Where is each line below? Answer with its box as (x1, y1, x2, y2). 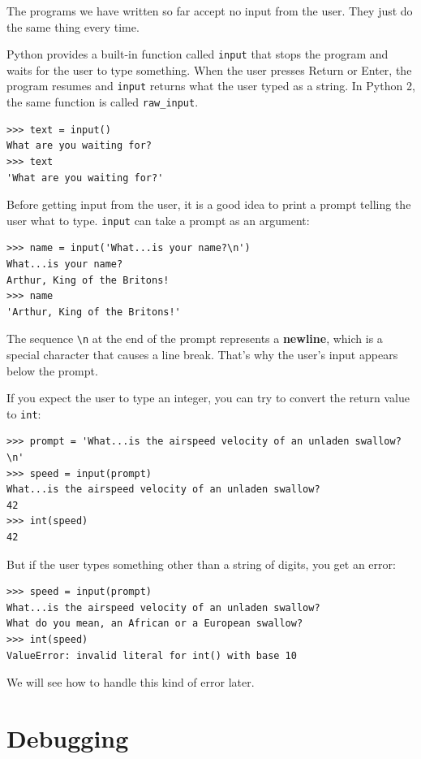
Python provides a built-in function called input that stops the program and (6, 46, 389, 63)
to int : (6, 405, 41, 422)
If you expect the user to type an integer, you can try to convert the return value (6, 389, 410, 406)
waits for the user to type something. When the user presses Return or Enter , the (6, 61, 412, 78)
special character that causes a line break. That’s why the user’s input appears (6, 346, 398, 362)
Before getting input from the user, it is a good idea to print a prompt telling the (6, 196, 411, 213)
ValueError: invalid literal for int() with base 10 (6, 649, 297, 661)
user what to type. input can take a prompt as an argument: (6, 211, 310, 228)
